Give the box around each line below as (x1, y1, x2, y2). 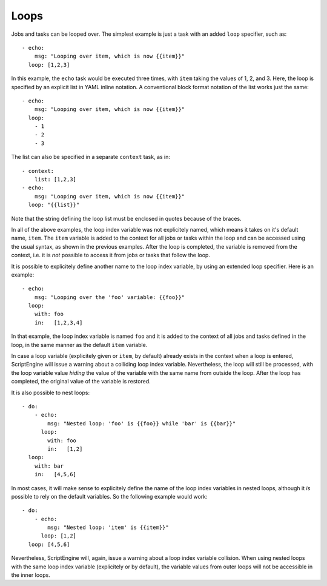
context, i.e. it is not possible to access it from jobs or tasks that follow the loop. (11, 252, 210, 259)
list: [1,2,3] (34, 176, 77, 183)
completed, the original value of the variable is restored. (11, 378, 151, 385)
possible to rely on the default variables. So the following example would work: (11, 493, 208, 500)
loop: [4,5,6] (28, 541, 70, 548)
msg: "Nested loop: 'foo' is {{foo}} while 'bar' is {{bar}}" (47, 420, 236, 427)
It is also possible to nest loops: (11, 389, 90, 396)
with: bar (34, 462, 64, 470)
